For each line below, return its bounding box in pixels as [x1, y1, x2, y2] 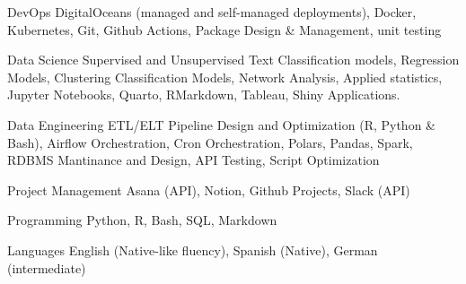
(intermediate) [7, 258, 86, 277]
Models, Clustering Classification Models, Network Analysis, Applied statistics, [7, 67, 443, 86]
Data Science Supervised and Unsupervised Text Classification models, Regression [7, 50, 460, 69]
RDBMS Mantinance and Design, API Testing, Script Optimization [7, 151, 380, 169]
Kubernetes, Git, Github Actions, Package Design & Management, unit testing [7, 20, 442, 39]
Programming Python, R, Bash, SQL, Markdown [7, 211, 277, 229]
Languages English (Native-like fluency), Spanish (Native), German [7, 240, 378, 259]
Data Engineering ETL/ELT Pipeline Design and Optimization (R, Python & [7, 115, 435, 133]
